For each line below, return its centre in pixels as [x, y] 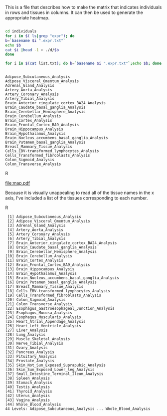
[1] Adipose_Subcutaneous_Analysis [44, 217]
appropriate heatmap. [27, 18]
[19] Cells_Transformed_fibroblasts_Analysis [53, 296]
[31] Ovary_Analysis [27, 348]
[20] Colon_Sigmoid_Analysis [35, 300]
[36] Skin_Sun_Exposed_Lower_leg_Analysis [50, 370]
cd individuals [21, 31]
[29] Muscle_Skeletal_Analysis [38, 339]
